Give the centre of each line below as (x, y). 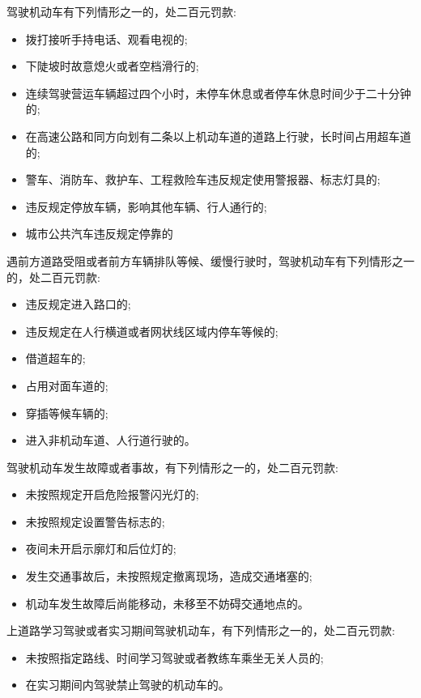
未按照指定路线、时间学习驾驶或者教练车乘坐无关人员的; (174, 657)
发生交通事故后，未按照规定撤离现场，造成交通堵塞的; (169, 576)
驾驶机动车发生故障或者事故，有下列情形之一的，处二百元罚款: (172, 467)
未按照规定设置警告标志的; (95, 521)
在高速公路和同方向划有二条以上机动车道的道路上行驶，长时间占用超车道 (218, 136)
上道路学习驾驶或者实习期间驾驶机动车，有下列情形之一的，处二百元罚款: (201, 630)
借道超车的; (55, 358)
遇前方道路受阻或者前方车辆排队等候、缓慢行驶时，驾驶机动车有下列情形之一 (210, 260)
